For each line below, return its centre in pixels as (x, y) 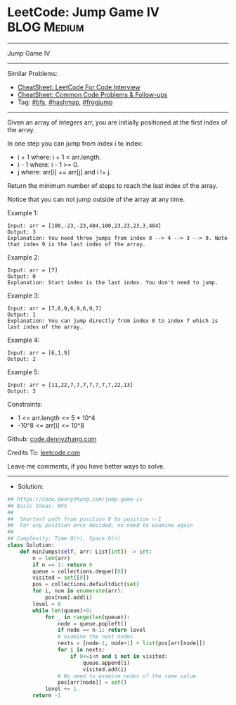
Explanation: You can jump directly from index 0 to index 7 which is (113, 321)
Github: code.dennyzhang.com (52, 439)
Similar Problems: (33, 73)
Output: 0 (22, 276)
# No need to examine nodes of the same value (127, 676)
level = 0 (47, 604)
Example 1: (23, 212)
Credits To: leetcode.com (44, 452)
